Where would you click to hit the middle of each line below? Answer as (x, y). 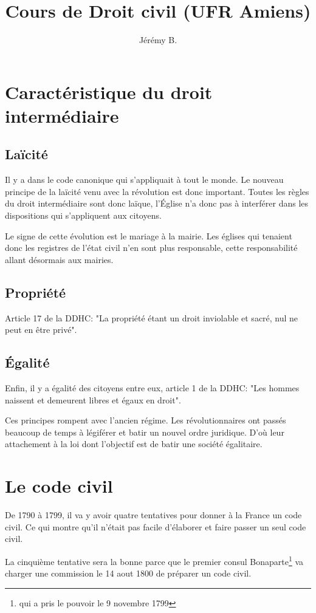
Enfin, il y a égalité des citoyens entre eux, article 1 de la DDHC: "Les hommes (152, 388)
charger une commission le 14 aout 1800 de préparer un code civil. (128, 573)
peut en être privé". (41, 330)
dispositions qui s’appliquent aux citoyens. (83, 215)
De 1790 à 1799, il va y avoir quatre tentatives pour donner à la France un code (153, 515)
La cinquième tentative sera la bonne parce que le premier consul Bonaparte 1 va (154, 560)
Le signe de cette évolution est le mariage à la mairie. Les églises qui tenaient (149, 235)
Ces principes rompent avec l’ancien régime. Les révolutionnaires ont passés (146, 420)
